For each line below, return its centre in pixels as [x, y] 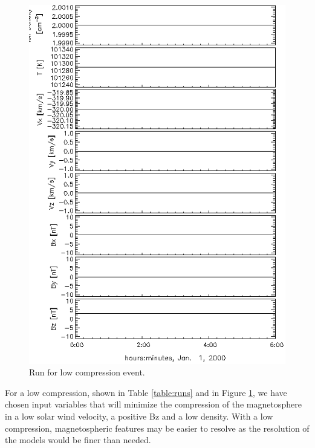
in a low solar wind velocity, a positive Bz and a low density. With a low [139, 416]
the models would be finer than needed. [78, 440]
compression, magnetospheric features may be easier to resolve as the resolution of [157, 428]
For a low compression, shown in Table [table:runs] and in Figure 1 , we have [146, 392]
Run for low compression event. [87, 372]
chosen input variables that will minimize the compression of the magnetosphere [153, 404]
